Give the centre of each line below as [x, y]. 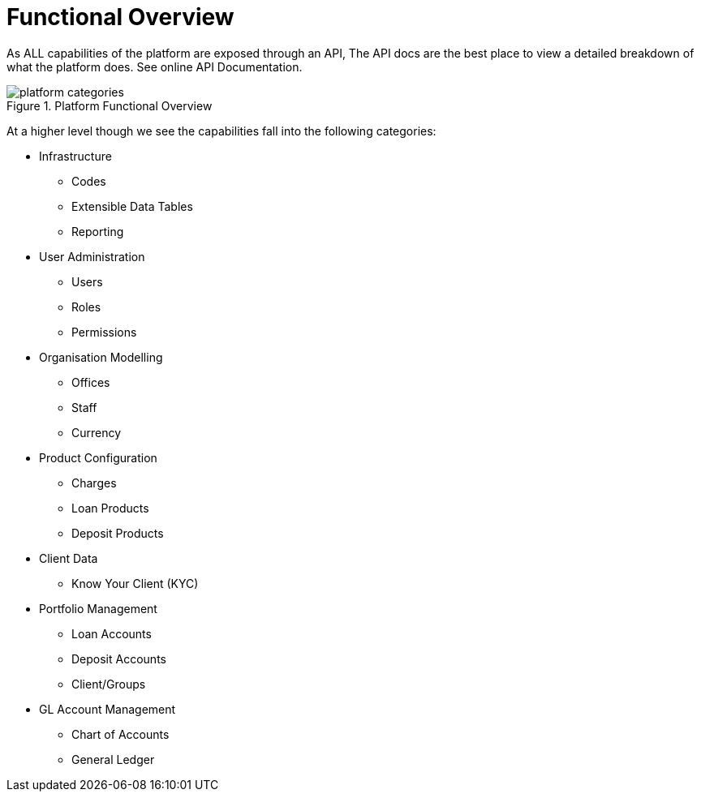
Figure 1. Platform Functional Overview [110, 105]
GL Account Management [108, 709]
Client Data [69, 558]
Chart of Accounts [120, 734]
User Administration [92, 256]
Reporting [98, 231]
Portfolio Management [98, 608]
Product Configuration [98, 457]
